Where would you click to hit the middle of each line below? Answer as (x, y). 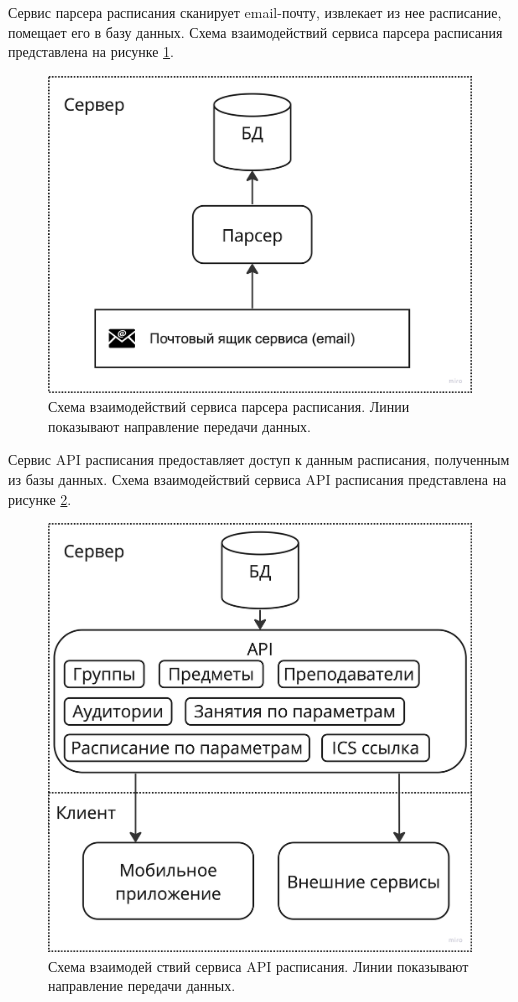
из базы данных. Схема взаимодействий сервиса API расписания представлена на (257, 478)
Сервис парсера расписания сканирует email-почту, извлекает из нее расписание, (255, 12)
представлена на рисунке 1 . (91, 51)
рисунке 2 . (40, 498)
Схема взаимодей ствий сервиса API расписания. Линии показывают (258, 965)
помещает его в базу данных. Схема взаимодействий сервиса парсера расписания (255, 31)
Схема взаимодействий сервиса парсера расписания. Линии (229, 406)
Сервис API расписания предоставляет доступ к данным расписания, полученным (259, 459)
